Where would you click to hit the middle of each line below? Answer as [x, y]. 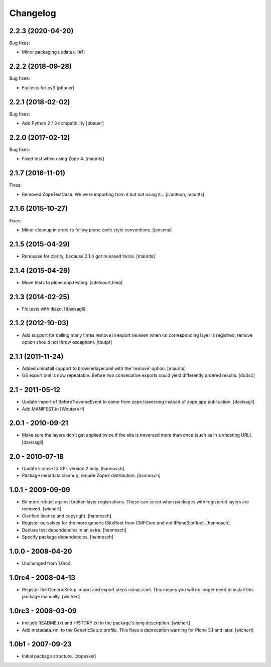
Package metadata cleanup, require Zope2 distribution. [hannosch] [91, 476]
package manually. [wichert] [51, 597]
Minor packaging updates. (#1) [53, 52]
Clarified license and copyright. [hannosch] [66, 516]
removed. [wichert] [42, 509]
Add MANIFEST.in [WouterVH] [53, 409]
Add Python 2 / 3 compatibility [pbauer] [63, 123]
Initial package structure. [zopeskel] [59, 656]
